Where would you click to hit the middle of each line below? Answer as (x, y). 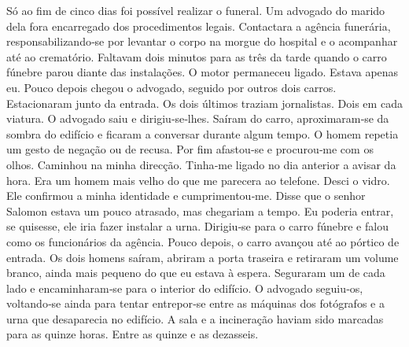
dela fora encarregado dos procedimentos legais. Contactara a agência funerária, (199, 26)
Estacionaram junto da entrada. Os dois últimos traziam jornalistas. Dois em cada (204, 103)
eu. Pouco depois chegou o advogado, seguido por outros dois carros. (171, 87)
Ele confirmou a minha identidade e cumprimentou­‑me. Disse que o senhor (186, 196)
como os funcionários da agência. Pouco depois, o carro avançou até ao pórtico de (203, 241)
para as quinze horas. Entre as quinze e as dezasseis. (133, 334)
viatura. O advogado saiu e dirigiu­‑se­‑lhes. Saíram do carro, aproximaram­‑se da (198, 118)
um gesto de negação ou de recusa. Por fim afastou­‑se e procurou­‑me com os (190, 149)
